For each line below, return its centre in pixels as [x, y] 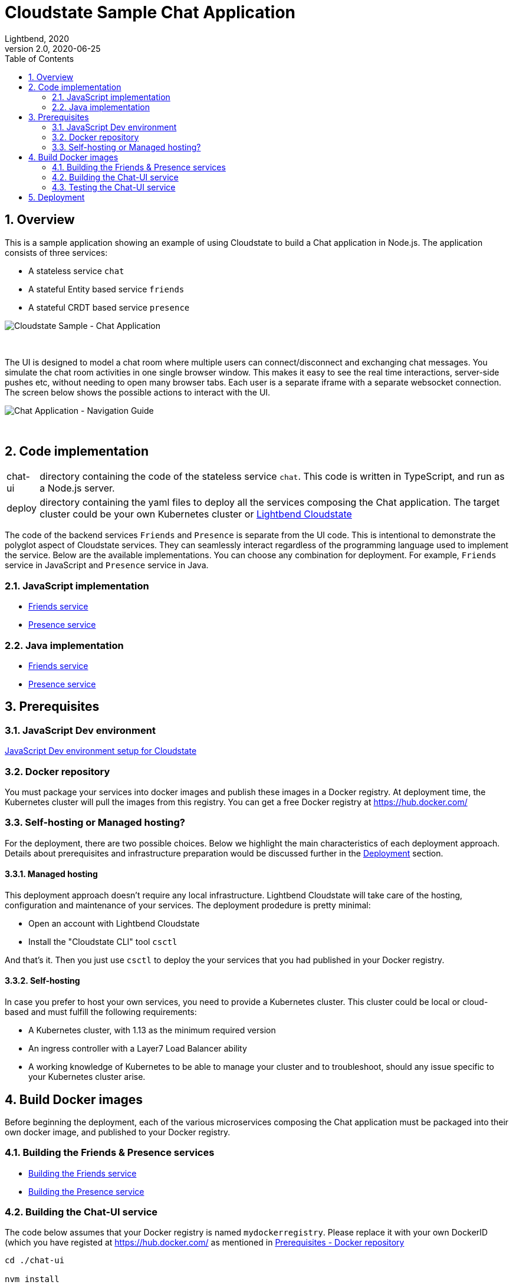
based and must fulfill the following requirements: [101, 1012]
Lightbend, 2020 [37, 38]
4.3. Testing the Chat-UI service [114, 187]
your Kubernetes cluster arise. [87, 1077]
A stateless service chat [76, 271]
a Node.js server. [77, 488]
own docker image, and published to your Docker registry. [118, 1132]
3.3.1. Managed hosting [51, 874]
